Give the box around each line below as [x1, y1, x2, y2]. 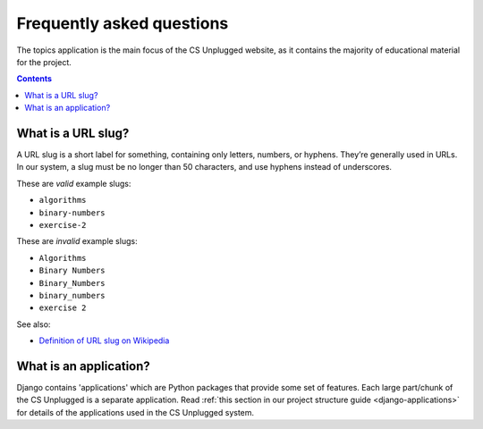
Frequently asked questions [16, 13, 229, 33]
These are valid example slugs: [16, 178, 131, 189]
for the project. [16, 56, 72, 67]
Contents [16, 73, 53, 84]
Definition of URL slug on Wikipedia [38, 335, 170, 346]
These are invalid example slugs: [16, 236, 138, 247]
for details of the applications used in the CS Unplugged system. [16, 407, 255, 417]
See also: [16, 318, 51, 330]
